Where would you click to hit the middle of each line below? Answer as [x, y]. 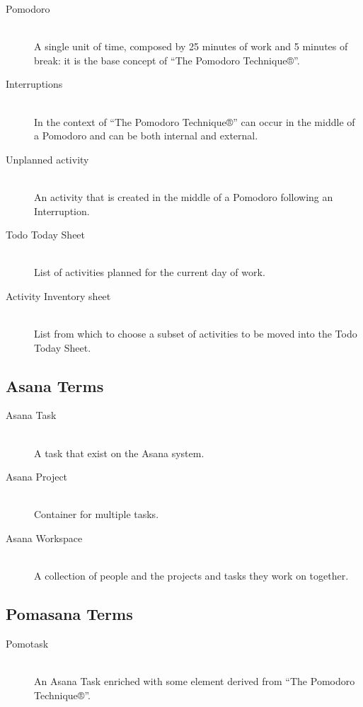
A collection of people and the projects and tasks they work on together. [191, 576]
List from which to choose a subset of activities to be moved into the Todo [196, 334]
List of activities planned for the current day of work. [150, 272]
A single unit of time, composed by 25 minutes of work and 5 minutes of [191, 46]
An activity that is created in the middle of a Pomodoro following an [184, 196]
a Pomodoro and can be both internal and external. [146, 136]
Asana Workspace [44, 538]
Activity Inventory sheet [58, 295]
